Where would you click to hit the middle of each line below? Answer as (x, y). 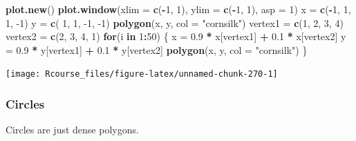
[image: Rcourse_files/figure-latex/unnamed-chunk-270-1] (142, 74)
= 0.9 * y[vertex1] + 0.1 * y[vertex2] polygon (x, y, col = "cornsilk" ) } (157, 49)
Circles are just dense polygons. (72, 130)
